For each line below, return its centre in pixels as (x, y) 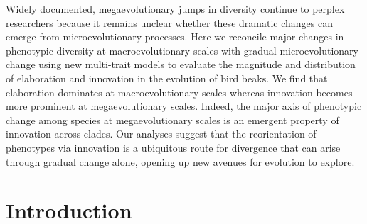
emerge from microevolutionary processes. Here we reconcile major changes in (175, 37)
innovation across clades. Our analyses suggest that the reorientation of (161, 134)
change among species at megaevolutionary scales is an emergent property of (172, 119)
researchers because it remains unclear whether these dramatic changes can (169, 22)
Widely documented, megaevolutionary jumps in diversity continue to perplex (175, 9)
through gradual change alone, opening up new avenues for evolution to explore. (180, 161)
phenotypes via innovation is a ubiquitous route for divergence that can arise (173, 147)
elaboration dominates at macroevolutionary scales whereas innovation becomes (179, 92)
